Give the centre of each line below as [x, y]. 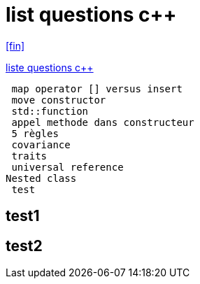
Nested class [41, 178]
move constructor [59, 100]
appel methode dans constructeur [103, 122]
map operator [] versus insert [97, 88]
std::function [50, 111]
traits [29, 156]
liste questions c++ [50, 67]
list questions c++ [91, 15]
